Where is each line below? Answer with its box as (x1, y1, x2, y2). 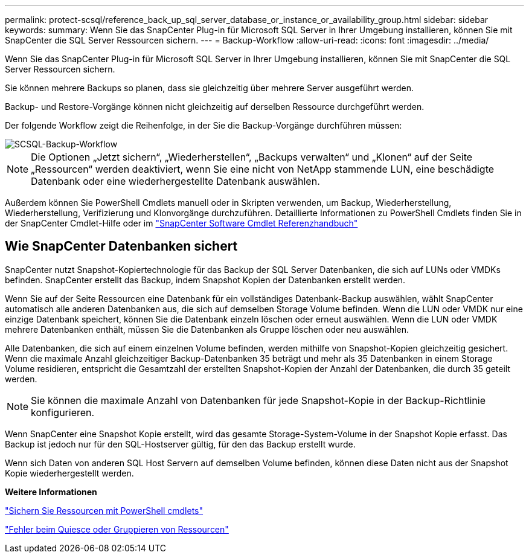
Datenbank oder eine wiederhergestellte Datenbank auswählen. (31, 175, 320, 187)
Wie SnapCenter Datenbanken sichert (5, 239, 238, 254)
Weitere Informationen (5, 486, 97, 497)
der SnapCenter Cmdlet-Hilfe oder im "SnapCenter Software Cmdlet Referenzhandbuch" (5, 218, 358, 228)
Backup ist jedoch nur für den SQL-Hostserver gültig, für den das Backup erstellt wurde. (5, 438, 356, 449)
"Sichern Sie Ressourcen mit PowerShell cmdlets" (5, 505, 204, 516)
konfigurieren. (31, 406, 95, 418)
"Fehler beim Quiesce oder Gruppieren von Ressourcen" (5, 524, 229, 534)
